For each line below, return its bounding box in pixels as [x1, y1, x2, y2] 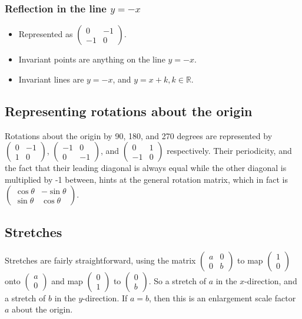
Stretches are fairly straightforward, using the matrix [5, 254, 196, 266]
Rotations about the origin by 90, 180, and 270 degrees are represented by [5, 129, 273, 142]
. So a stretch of [148, 274, 206, 287]
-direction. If [82, 291, 128, 304]
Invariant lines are [18, 73, 84, 85]
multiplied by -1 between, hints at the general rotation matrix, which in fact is [5, 173, 288, 185]
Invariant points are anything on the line [18, 53, 165, 65]
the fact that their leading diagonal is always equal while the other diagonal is [5, 162, 287, 174]
